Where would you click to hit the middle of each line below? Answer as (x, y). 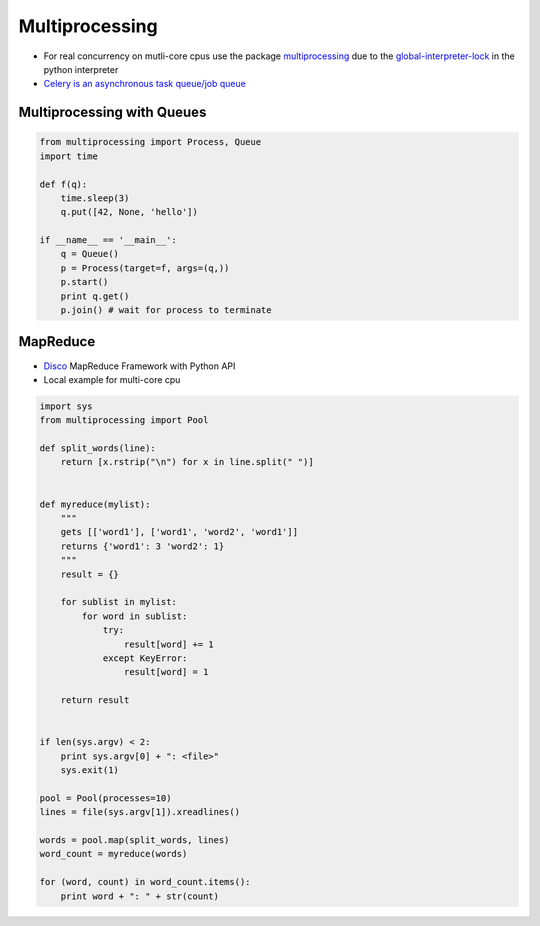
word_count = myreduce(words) (113, 854)
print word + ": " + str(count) (140, 896)
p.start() (84, 282)
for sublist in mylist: (118, 602)
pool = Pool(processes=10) (105, 798)
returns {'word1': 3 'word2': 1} (142, 546)
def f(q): (63, 184)
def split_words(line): (98, 448)
